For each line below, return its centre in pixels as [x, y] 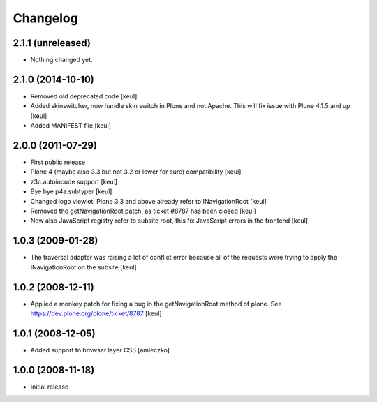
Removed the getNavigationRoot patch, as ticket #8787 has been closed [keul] [143, 211]
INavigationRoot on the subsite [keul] [83, 267]
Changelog [45, 18]
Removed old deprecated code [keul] [84, 96]
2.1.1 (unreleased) [52, 43]
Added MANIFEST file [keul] [71, 126]
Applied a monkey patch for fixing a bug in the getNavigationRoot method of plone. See [156, 304]
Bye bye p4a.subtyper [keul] [71, 191]
